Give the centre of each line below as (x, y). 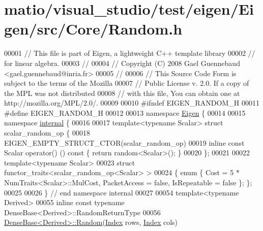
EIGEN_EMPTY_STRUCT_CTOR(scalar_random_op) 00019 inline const (124, 142)
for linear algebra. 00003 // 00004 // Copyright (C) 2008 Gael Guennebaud (122, 63)
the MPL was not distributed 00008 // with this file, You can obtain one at (122, 93)
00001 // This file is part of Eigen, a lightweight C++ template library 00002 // (130, 53)
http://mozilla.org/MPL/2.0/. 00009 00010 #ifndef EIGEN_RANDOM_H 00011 (132, 103)
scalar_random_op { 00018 (47, 133)
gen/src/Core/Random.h (93, 29)
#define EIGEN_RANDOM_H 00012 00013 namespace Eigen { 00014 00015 (125, 112)
